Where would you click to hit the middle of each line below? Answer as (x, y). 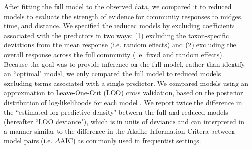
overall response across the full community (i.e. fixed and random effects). (114, 54)
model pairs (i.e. (28, 140)
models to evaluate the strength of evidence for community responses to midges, (124, 16)
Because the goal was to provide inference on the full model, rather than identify (125, 64)
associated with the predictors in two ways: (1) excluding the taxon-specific (116, 35)
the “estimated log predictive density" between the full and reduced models (116, 112)
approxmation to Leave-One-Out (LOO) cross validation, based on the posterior (124, 93)
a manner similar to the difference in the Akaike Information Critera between (119, 131)
